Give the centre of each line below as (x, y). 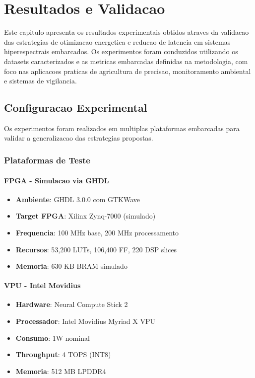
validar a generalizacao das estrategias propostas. (79, 138)
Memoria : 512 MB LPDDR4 (61, 371)
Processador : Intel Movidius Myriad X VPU (85, 321)
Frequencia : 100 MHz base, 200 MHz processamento (97, 232)
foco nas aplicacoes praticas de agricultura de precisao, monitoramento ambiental (127, 71)
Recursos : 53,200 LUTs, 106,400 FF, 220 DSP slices (96, 249)
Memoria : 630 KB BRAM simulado (71, 266)
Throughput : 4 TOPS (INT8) (63, 354)
